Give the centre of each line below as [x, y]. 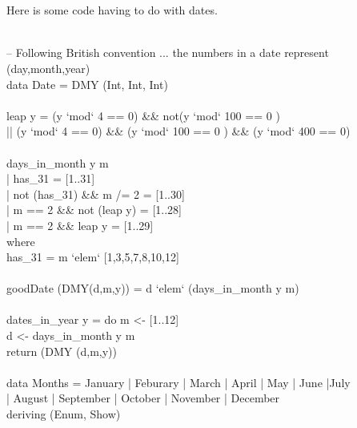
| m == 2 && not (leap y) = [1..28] [94, 210]
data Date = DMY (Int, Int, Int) [87, 84]
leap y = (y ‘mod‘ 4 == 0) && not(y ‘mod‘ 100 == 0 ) [143, 115]
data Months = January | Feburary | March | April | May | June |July [178, 382]
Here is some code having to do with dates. [112, 10]
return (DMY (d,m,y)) [62, 351]
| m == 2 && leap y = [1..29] [80, 225]
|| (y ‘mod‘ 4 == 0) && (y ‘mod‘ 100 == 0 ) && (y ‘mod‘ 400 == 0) [178, 131]
